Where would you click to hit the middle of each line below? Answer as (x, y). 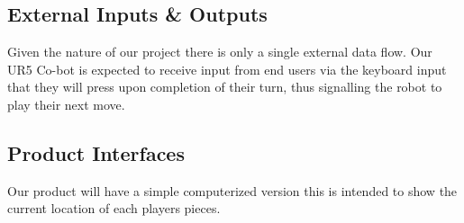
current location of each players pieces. (114, 208)
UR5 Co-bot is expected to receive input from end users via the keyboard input (227, 69)
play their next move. (66, 104)
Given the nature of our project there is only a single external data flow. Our (220, 52)
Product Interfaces (96, 152)
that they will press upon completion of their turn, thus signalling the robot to (225, 87)
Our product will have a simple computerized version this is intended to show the (232, 190)
